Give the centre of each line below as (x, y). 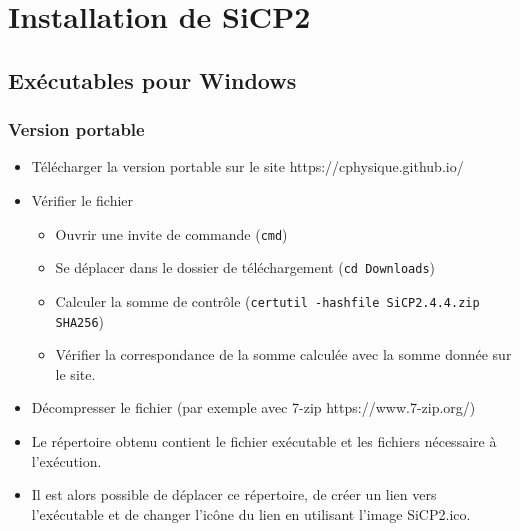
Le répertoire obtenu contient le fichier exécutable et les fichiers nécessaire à (264, 440)
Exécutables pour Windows (152, 79)
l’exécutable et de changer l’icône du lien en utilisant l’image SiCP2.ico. (251, 513)
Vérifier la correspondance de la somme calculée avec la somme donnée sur (283, 354)
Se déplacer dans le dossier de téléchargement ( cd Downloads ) (245, 267)
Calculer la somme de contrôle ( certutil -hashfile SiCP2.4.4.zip (267, 300)
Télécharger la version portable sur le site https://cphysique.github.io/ (247, 166)
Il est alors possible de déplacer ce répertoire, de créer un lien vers (234, 494)
